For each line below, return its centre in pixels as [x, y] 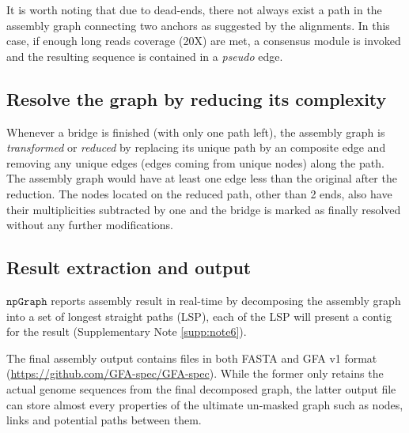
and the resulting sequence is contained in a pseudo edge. [145, 56]
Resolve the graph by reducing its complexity [197, 98]
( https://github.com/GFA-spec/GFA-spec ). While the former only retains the [195, 373]
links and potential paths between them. [104, 420]
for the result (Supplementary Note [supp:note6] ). [127, 331]
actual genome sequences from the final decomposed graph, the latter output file [201, 388]
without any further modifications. [90, 225]
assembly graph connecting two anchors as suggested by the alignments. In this [198, 25]
